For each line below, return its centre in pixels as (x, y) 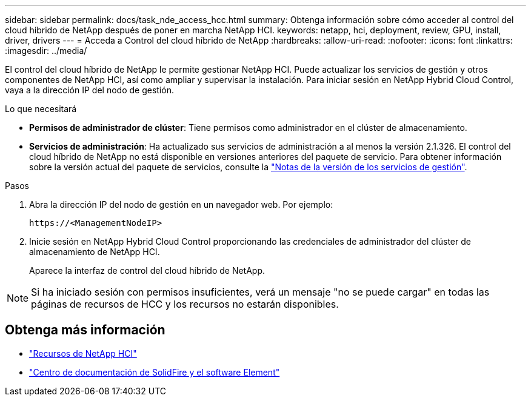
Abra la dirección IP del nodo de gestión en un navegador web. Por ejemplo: (181, 204)
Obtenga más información (85, 330)
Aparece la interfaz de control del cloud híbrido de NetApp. (147, 270)
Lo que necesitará (41, 109)
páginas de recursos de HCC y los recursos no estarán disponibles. (185, 304)
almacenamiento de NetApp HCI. (95, 252)
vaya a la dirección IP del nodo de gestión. (89, 90)
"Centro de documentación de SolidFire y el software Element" (155, 372)
